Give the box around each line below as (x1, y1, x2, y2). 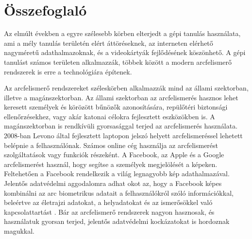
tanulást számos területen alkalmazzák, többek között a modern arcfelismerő (4, 56, 232, 67)
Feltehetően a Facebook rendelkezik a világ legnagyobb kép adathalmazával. (4, 168, 230, 179)
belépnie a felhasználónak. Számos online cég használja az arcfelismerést (4, 140, 218, 150)
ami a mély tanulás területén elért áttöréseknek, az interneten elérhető (4, 37, 213, 48)
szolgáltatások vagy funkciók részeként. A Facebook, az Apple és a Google (4, 149, 224, 160)
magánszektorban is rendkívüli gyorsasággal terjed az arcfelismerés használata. (4, 121, 238, 131)
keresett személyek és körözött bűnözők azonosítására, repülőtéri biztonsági (4, 102, 228, 112)
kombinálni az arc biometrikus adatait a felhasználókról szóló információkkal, (4, 187, 234, 198)
